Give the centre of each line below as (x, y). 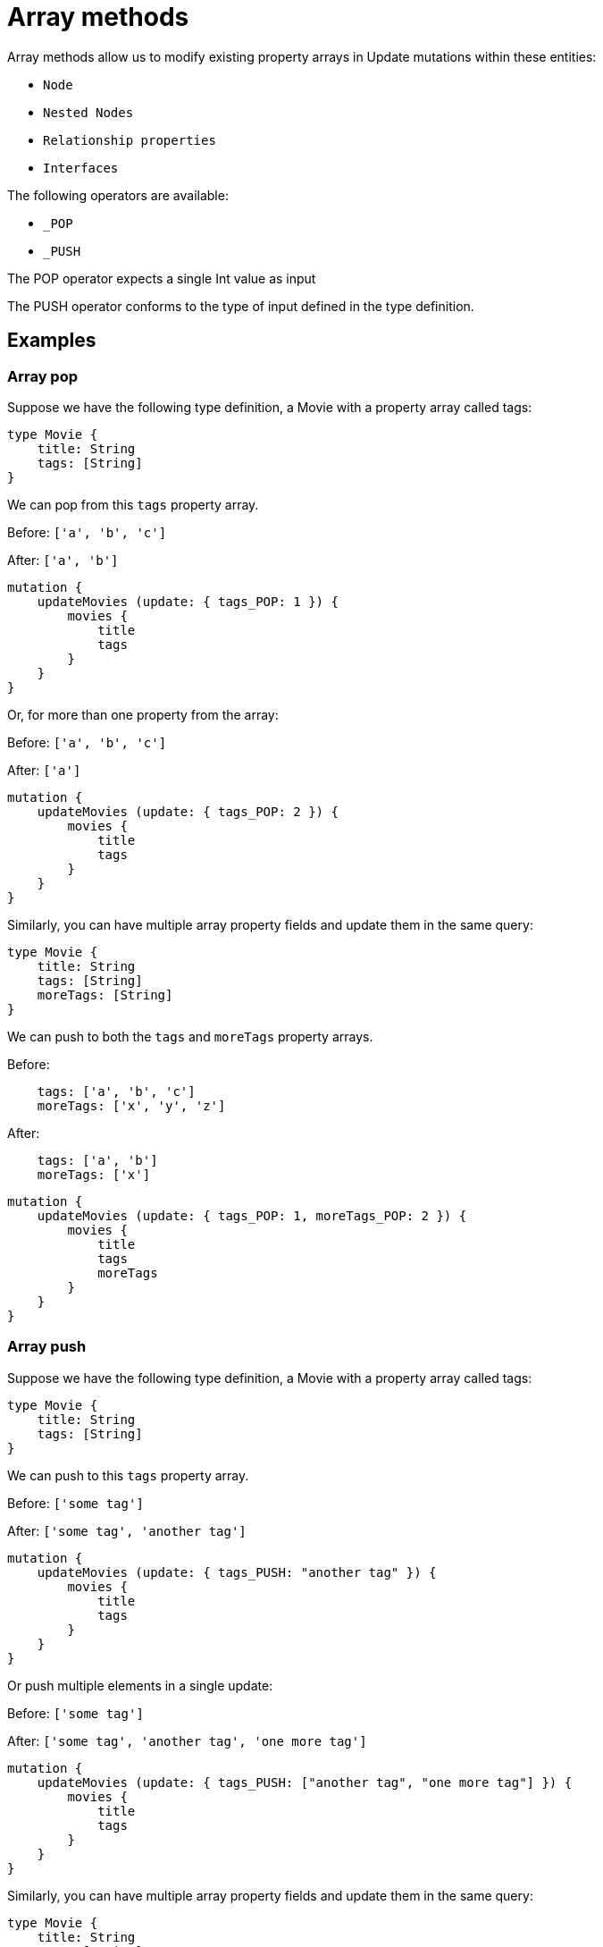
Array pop (43, 376)
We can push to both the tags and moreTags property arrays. (190, 1036)
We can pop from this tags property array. (133, 504)
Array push (47, 1347)
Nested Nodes (88, 112)
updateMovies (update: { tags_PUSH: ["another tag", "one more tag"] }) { (305, 1782)
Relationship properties (130, 140)
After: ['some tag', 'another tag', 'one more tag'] (187, 1740)
